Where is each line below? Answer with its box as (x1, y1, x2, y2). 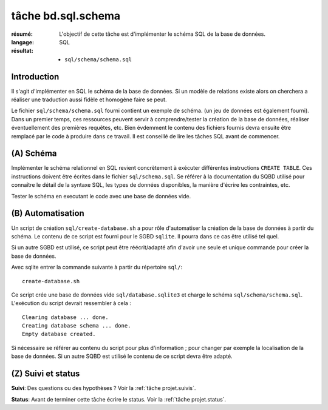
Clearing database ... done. (22, 314, 109, 321)
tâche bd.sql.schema (11, 9, 121, 22)
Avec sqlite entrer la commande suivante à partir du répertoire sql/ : (11, 264, 182, 271)
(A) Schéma (11, 149, 57, 159)
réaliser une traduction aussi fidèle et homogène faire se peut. (11, 96, 167, 103)
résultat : (11, 47, 33, 55)
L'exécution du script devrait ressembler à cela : (11, 300, 132, 307)
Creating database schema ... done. (22, 322, 131, 329)
